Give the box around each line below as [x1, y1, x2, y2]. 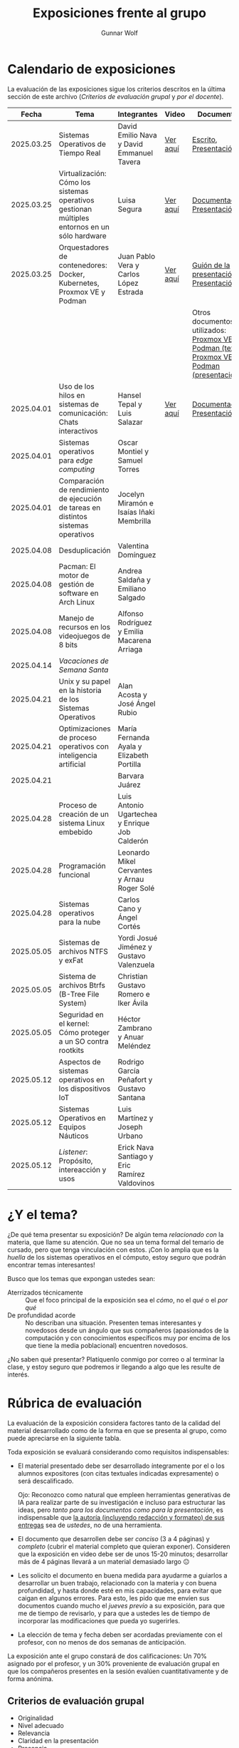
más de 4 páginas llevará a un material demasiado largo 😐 [17, 1557, 190, 1566]
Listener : [58, 1146, 88, 1156]
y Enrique [117, 818, 150, 828]
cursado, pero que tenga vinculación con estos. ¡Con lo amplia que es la [7, 1245, 219, 1254]
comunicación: [58, 408, 108, 418]
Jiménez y [117, 942, 153, 952]
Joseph [117, 1121, 144, 1131]
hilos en [58, 390, 85, 400]
